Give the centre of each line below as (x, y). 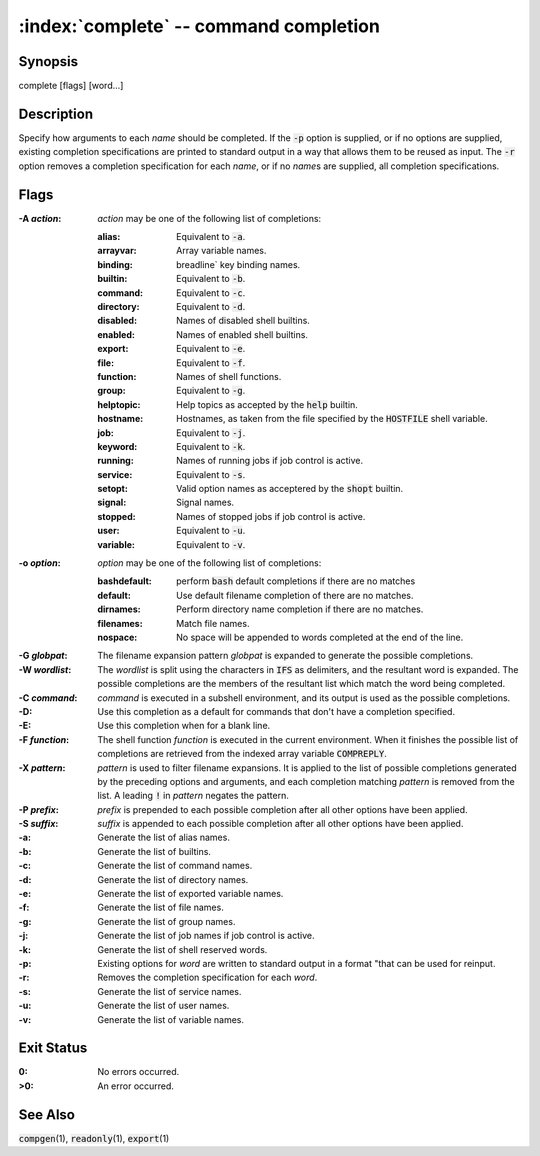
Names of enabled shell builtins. (242, 334)
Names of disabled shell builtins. (243, 321)
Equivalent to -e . (211, 349)
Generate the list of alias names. (163, 837)
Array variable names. (221, 251)
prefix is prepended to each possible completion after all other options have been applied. (283, 809)
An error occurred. (136, 1086)
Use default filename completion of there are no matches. (295, 595)
